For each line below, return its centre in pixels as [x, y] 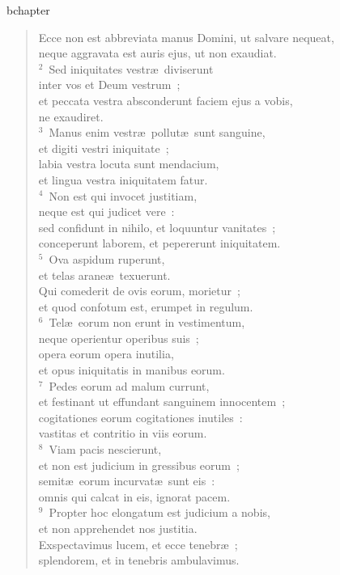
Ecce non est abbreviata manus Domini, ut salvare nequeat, [186, 37]
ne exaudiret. [71, 116]
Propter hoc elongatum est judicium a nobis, [159, 512]
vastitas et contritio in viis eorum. [123, 433]
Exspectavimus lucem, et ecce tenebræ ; [138, 544]
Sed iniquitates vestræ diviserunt [131, 68]
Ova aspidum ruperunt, [107, 258]
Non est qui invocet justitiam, [123, 195]
